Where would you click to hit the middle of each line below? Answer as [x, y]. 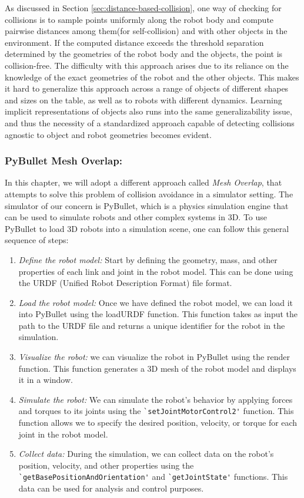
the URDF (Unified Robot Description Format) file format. [125, 283]
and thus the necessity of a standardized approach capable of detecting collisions [150, 122]
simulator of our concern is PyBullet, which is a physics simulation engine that [147, 205]
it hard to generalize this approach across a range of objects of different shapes [147, 88]
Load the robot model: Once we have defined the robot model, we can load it [156, 302]
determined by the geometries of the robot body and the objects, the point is [144, 54]
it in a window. [46, 380]
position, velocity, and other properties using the [106, 465]
